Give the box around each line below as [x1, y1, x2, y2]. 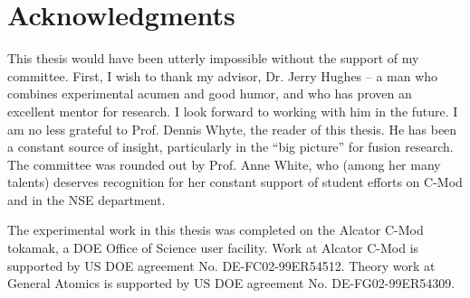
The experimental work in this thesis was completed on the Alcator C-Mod [7, 220, 424, 239]
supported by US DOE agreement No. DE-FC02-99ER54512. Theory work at [7, 256, 436, 275]
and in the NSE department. [7, 190, 166, 209]
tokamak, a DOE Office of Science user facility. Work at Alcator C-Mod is [7, 238, 419, 257]
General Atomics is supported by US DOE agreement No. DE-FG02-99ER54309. [7, 274, 456, 293]
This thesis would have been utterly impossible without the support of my [7, 49, 419, 68]
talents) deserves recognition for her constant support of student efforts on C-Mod [7, 172, 463, 191]
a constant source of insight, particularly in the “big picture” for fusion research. [7, 137, 454, 156]
